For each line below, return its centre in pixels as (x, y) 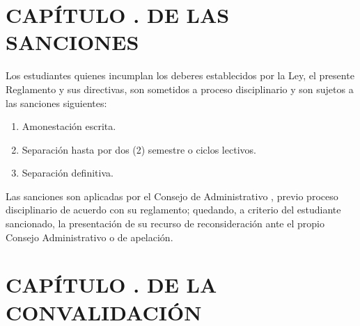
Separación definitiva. (68, 173)
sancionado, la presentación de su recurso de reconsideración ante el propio (165, 223)
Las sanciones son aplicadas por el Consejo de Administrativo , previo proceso (172, 196)
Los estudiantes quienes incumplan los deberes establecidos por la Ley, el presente (180, 75)
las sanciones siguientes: (56, 103)
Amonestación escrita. (69, 126)
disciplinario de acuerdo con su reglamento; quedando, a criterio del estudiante (173, 210)
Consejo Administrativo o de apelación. (89, 237)
